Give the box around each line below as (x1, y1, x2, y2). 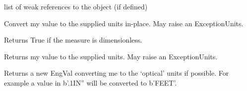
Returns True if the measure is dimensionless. (4, 35, 142, 45)
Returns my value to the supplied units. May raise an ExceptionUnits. (4, 51, 218, 61)
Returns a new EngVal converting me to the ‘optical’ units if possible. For (4, 68, 229, 78)
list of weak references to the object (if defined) (4, 1, 148, 11)
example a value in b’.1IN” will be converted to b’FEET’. (4, 77, 177, 88)
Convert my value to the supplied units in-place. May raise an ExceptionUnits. (4, 18, 244, 28)
